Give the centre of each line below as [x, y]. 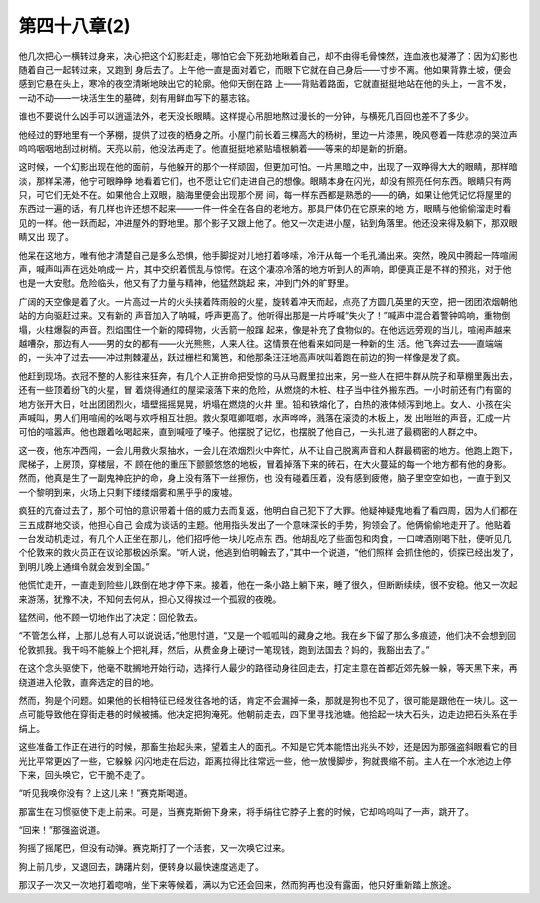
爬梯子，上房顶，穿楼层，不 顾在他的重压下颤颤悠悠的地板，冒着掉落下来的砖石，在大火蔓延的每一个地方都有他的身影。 [265, 464]
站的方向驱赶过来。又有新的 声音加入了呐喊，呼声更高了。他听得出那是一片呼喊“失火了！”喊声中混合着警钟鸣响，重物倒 [264, 316]
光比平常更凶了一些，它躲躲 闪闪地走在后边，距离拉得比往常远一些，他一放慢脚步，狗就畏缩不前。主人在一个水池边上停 [265, 761]
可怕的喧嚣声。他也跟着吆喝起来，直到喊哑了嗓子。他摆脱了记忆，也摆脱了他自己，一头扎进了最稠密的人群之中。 [250, 432]
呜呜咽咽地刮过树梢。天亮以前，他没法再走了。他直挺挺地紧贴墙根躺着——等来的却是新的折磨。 [215, 148]
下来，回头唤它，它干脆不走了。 [84, 774]
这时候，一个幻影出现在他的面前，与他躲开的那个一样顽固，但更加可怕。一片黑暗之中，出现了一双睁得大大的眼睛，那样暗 [268, 167]
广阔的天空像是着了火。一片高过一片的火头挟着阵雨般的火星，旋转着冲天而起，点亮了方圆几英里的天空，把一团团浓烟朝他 [268, 301]
